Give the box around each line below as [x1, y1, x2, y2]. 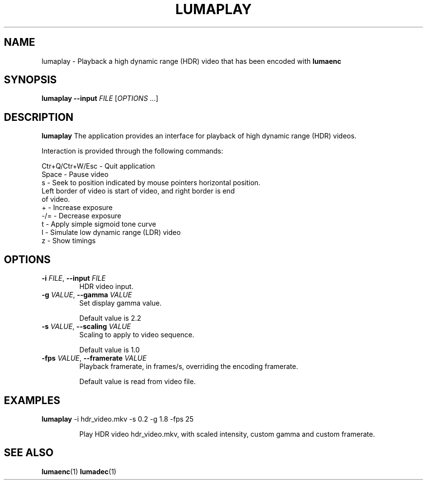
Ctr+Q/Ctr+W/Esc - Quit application [41, 162, 155, 171]
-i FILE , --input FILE [41, 274, 106, 283]
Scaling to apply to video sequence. [79, 330, 194, 339]
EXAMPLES [4, 394, 60, 407]
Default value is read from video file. [79, 377, 196, 386]
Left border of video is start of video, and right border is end [41, 187, 235, 195]
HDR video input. [79, 282, 134, 291]
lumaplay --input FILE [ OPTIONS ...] [41, 94, 158, 103]
